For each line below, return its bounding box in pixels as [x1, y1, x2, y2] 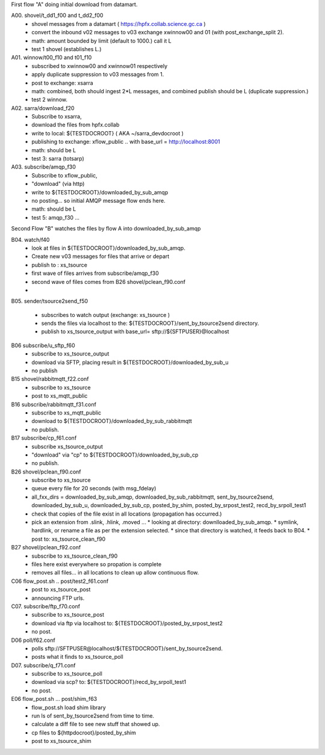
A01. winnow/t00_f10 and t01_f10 [11, 54, 92, 61]
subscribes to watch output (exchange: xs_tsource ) [41, 311, 170, 318]
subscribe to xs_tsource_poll [31, 670, 102, 677]
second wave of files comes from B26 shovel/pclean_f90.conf [31, 278, 186, 285]
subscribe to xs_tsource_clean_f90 [31, 552, 118, 559]
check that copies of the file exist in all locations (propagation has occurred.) [31, 510, 222, 517]
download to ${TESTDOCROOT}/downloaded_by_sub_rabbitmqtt [31, 418, 193, 425]
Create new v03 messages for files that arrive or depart [31, 253, 170, 260]
